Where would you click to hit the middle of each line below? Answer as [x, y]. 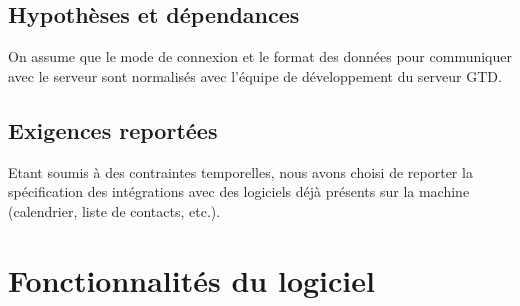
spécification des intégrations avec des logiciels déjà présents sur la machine [239, 191]
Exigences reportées [113, 129]
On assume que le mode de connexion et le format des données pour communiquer [260, 56]
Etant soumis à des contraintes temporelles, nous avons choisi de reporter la [240, 171]
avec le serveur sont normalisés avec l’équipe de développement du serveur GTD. [255, 75]
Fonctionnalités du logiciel [191, 279]
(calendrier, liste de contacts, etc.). [114, 210]
